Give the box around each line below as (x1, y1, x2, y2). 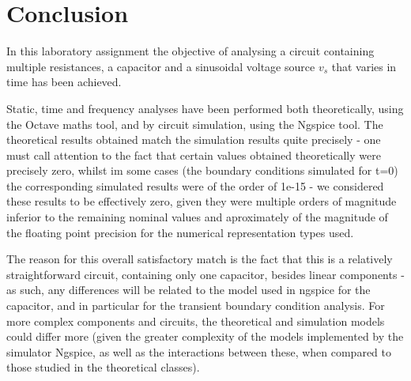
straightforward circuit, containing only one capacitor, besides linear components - (6, 266, 405, 282)
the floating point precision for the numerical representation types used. (6, 224, 354, 240)
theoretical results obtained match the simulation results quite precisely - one (6, 131, 381, 148)
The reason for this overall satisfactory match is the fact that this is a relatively (6, 251, 393, 267)
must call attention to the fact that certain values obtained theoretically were (6, 146, 381, 163)
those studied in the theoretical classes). (6, 359, 200, 375)
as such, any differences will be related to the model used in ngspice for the (6, 281, 371, 298)
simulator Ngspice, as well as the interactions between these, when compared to (6, 343, 392, 360)
